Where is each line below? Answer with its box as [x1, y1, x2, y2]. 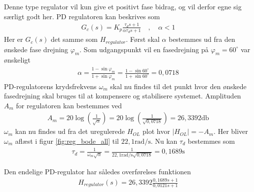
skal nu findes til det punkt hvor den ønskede [110, 81, 247, 91]
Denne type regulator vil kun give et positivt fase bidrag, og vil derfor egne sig [4, 1, 242, 11]
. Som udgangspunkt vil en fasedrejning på [79, 44, 209, 54]
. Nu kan [150, 135, 178, 146]
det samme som [50, 34, 98, 44]
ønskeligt [4, 55, 31, 65]
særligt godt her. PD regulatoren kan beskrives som [4, 11, 160, 21]
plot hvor [142, 126, 170, 136]
